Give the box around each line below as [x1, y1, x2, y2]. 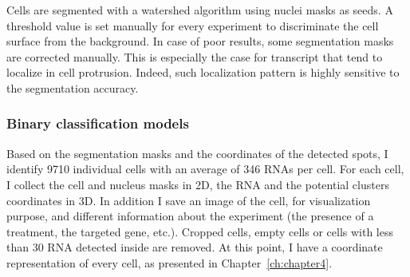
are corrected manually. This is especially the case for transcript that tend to [6, 48, 383, 65]
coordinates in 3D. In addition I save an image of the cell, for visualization [6, 192, 371, 208]
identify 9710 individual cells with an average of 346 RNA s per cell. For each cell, [6, 160, 404, 177]
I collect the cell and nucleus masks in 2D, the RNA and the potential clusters [6, 176, 389, 192]
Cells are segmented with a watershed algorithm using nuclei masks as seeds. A [6, 2, 393, 18]
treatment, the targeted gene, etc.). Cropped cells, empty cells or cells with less [6, 223, 394, 239]
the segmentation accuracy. [6, 79, 139, 96]
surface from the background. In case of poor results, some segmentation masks [6, 33, 394, 49]
